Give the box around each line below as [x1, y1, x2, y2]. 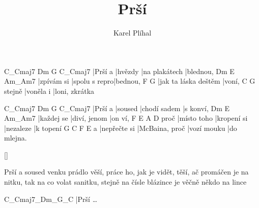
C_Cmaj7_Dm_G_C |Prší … [4, 193, 98, 204]
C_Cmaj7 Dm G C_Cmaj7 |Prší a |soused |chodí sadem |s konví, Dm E [4, 102, 230, 113]
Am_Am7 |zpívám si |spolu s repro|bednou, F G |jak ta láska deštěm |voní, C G [4, 76, 255, 86]
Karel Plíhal [113, 27, 152, 38]
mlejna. [4, 132, 27, 143]
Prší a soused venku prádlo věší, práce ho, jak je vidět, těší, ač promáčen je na [4, 166, 249, 177]
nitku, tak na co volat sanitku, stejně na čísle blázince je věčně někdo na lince [4, 177, 247, 187]
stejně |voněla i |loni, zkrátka [4, 85, 95, 96]
